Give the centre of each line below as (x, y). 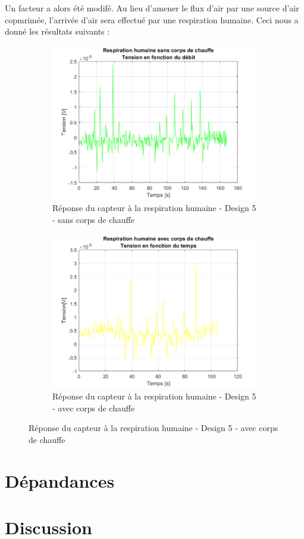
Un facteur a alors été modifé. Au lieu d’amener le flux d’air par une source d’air (152, 8)
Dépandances (60, 480)
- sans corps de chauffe (93, 219)
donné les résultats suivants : (57, 31)
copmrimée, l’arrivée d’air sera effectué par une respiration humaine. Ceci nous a (152, 19)
